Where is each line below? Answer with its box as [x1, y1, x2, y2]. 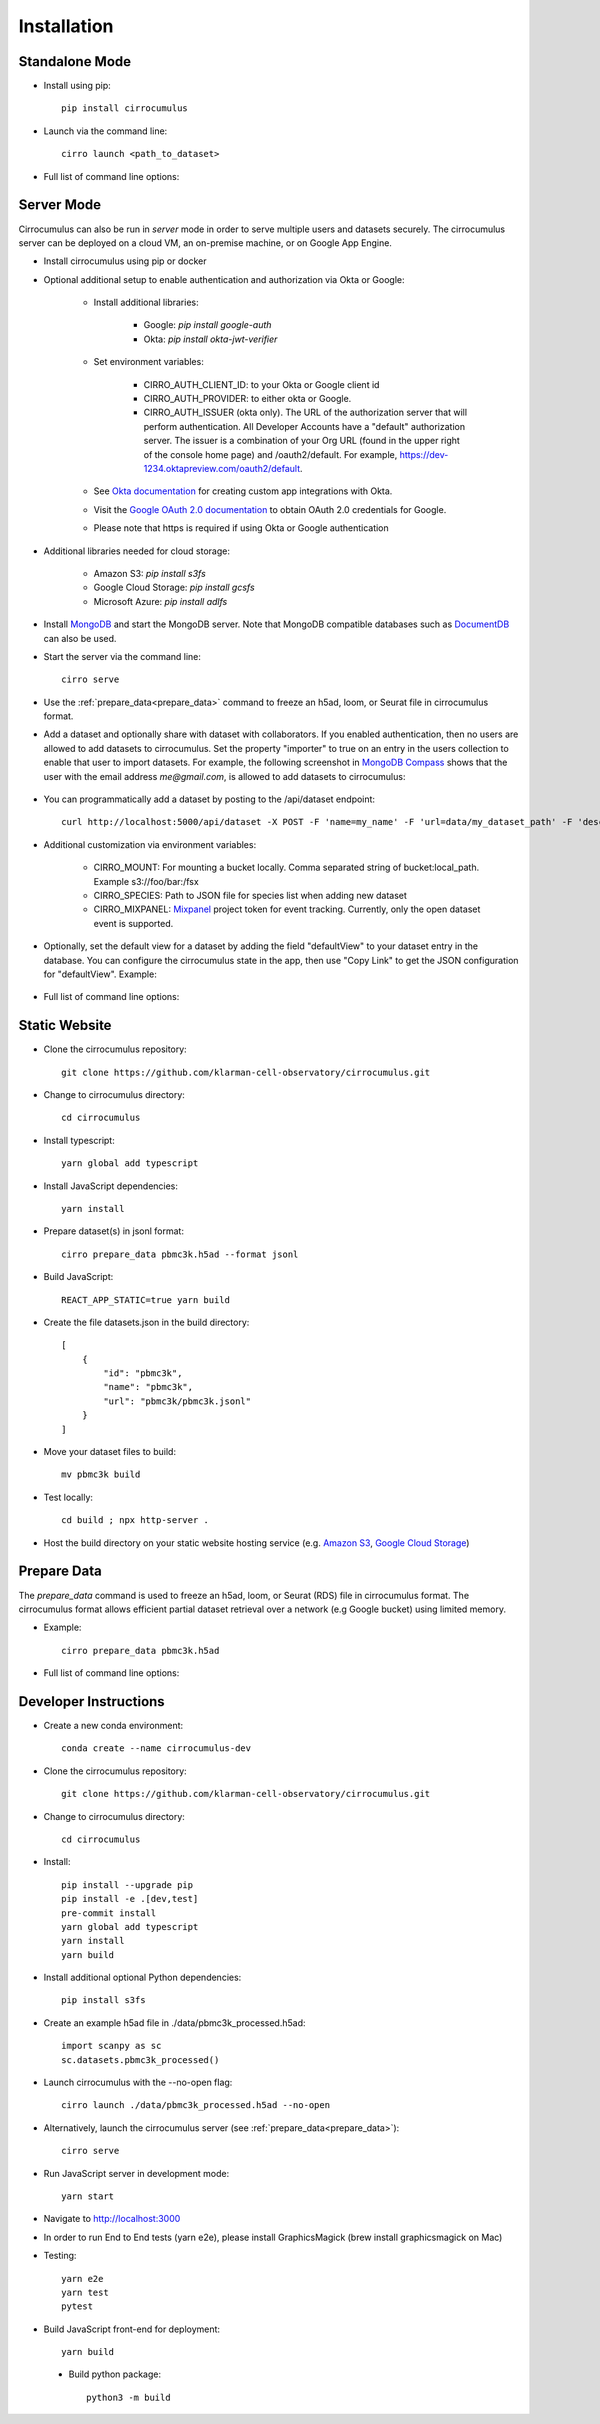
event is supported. [93, 917, 174, 929]
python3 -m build [86, 2391, 171, 2403]
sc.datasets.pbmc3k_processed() [61, 2054, 220, 2065]
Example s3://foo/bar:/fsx [93, 875, 199, 887]
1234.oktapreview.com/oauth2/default [143, 463, 301, 474]
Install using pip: [43, 80, 112, 92]
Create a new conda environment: [43, 1719, 184, 1731]
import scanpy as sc [61, 2040, 162, 2052]
